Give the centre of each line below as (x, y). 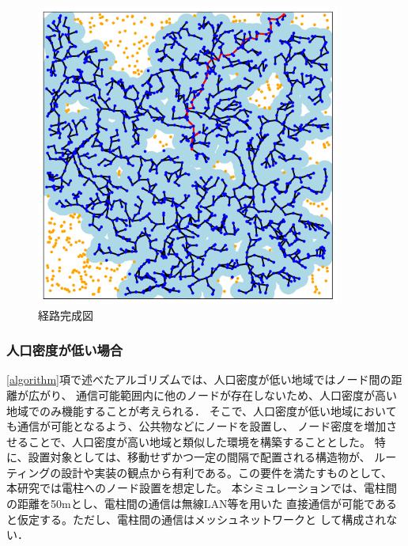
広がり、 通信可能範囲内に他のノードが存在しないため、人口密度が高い (213, 394)
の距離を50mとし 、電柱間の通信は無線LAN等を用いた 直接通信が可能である (202, 504)
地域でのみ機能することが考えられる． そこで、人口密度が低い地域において (202, 410)
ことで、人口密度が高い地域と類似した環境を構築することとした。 (200, 441)
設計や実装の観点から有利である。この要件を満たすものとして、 (227, 472)
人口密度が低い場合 (65, 350)
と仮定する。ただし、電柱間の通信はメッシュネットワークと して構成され (196, 519)
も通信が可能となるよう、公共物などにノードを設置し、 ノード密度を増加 (196, 426)
